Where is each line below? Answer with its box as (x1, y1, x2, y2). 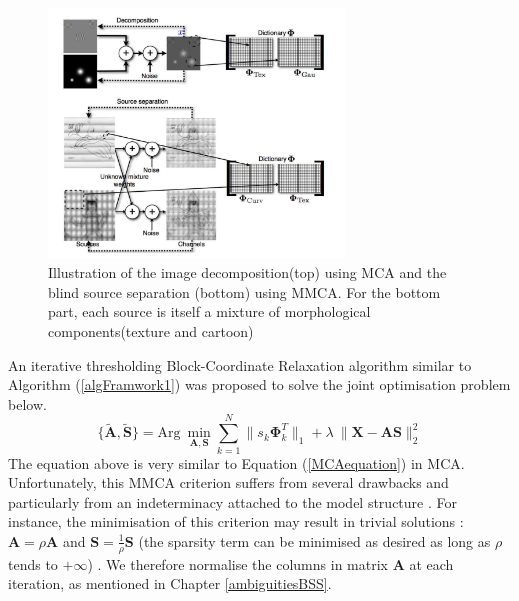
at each (409, 553, 454, 574)
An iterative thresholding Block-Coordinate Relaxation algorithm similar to (8, 354, 472, 375)
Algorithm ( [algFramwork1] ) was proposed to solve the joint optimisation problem (8, 374, 511, 395)
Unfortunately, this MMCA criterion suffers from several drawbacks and (8, 472, 449, 493)
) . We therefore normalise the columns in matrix (87, 553, 388, 574)
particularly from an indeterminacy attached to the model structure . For (8, 491, 457, 512)
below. (8, 393, 47, 414)
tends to (8, 553, 58, 574)
